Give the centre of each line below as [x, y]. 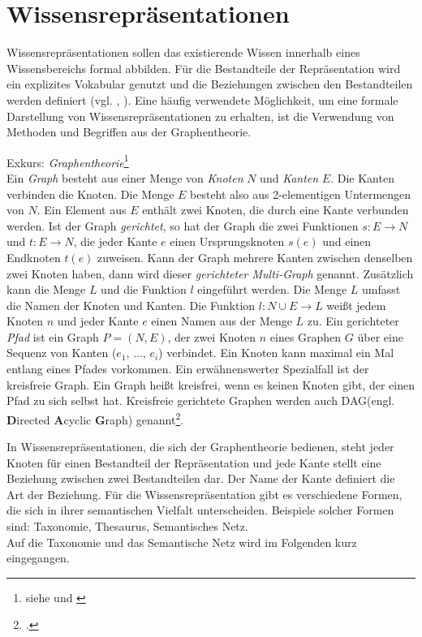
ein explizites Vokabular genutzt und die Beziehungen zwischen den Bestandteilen [210, 84]
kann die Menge [46, 289]
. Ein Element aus [82, 210]
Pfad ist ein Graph [53, 336]
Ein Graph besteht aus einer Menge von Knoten [125, 177]
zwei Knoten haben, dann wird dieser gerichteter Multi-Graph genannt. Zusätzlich [210, 273]
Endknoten [34, 257]
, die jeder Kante [115, 241]
